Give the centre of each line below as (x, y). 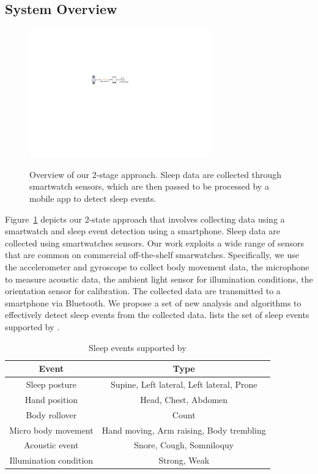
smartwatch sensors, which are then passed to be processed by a (149, 186)
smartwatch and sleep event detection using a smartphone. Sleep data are (142, 231)
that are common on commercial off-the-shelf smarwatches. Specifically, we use (152, 255)
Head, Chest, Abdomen (184, 399)
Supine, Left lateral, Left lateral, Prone (184, 384)
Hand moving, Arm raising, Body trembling (184, 430)
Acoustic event (51, 445)
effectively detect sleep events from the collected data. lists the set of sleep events (157, 315)
